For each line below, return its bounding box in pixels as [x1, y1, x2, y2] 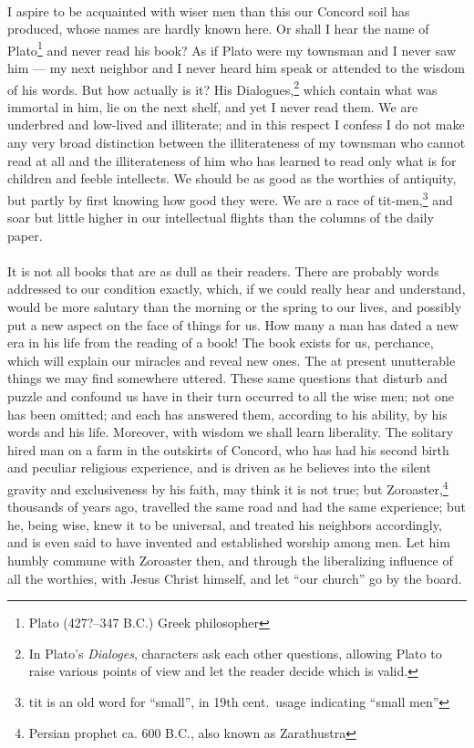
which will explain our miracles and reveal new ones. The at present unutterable [7, 350, 456, 369]
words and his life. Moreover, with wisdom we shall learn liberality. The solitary [7, 422, 454, 442]
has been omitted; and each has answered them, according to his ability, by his [7, 404, 448, 423]
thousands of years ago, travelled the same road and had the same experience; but [7, 497, 466, 516]
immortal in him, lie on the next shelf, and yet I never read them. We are [7, 97, 418, 116]
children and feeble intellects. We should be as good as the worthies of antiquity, [7, 169, 457, 188]
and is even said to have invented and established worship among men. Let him [7, 533, 450, 552]
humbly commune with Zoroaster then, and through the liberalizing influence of [7, 551, 453, 570]
